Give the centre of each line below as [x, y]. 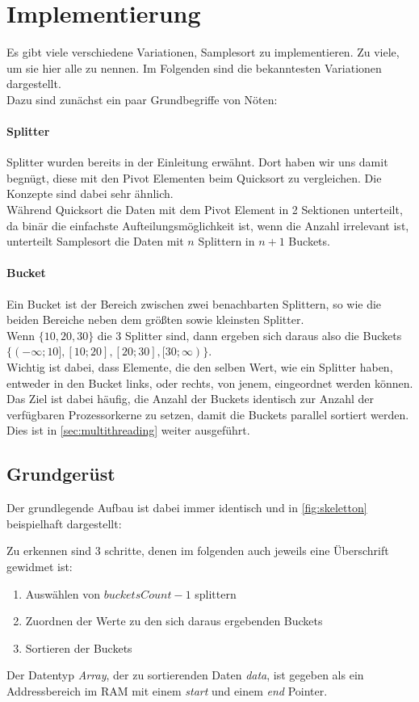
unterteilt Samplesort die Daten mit [95, 241]
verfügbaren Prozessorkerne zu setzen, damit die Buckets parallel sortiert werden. [208, 414]
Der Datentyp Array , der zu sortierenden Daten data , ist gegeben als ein [185, 675]
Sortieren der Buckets [79, 647]
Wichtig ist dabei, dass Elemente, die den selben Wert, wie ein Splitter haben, [200, 367]
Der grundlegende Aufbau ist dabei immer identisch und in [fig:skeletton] [187, 508]
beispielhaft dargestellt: [64, 523]
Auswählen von [63, 593]
